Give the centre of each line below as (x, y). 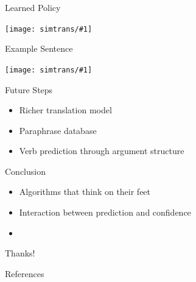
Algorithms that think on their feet (85, 192)
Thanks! (20, 253)
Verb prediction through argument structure (102, 151)
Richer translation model (65, 110)
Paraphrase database (58, 130)
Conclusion (25, 171)
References (25, 273)
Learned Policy (33, 7)
